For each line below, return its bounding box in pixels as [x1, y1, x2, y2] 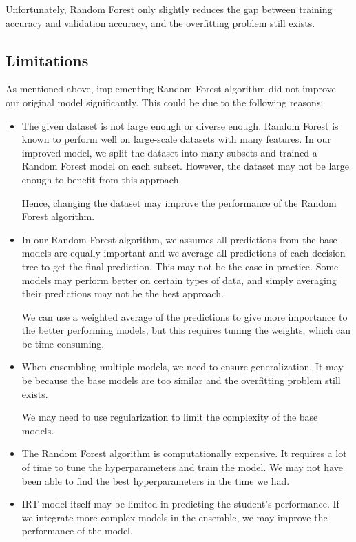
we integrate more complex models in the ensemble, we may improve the [21, 510, 328, 524]
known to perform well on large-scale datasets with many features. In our [21, 132, 331, 146]
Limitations [6, 49, 89, 70]
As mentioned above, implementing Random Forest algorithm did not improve [6, 81, 336, 96]
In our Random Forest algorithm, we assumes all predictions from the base [21, 232, 337, 246]
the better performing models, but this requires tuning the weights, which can [21, 323, 351, 337]
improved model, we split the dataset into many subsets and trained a [21, 145, 317, 159]
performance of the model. [21, 523, 133, 538]
